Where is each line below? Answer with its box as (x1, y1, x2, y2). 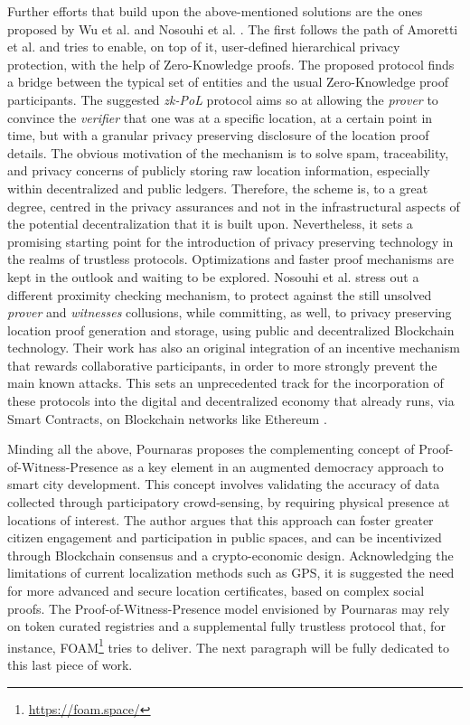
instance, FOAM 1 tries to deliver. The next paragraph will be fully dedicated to (7, 635, 449, 656)
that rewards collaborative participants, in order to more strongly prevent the (7, 355, 437, 374)
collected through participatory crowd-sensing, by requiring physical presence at (7, 493, 450, 512)
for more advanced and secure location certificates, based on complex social (7, 581, 425, 599)
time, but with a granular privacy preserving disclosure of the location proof (7, 126, 429, 145)
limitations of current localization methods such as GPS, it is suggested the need (7, 563, 455, 582)
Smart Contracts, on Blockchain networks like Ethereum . (7, 409, 327, 428)
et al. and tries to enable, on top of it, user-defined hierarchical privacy (7, 37, 400, 56)
